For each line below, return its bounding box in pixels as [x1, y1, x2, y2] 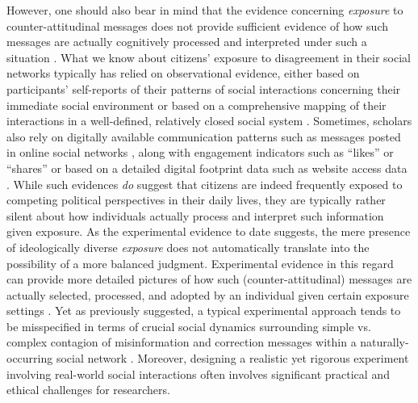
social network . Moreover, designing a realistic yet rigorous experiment [56, 350, 409, 367]
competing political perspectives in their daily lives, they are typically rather [6, 191, 386, 208]
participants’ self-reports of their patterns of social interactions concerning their [6, 80, 401, 97]
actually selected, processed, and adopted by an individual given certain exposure [6, 286, 409, 303]
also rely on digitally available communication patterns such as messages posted [6, 128, 401, 145]
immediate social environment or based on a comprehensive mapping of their [6, 96, 387, 113]
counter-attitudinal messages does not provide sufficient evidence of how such [6, 17, 389, 34]
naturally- [360, 334, 409, 351]
